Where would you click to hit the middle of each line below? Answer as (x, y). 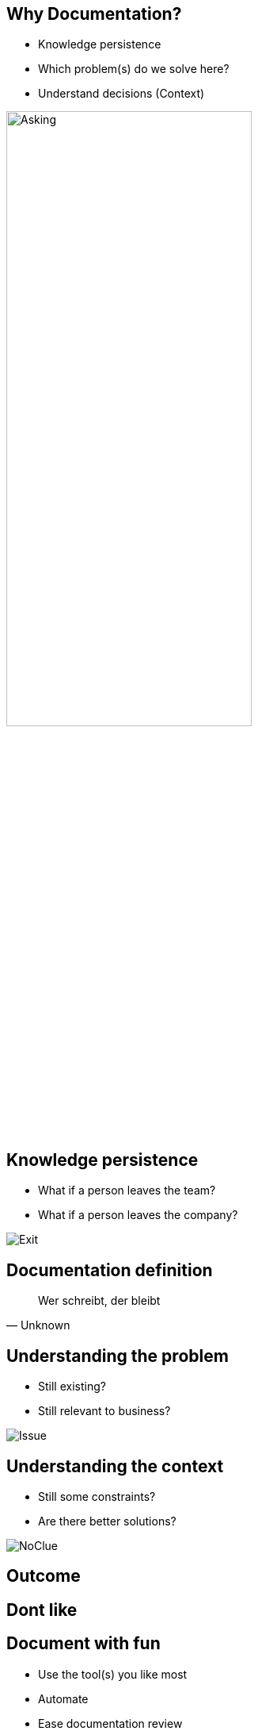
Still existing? (72, 1387)
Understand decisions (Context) (121, 94)
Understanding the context (115, 1466)
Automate (63, 1698)
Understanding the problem (118, 1356)
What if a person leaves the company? (138, 1215)
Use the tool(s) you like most (113, 1674)
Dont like (42, 1610)
